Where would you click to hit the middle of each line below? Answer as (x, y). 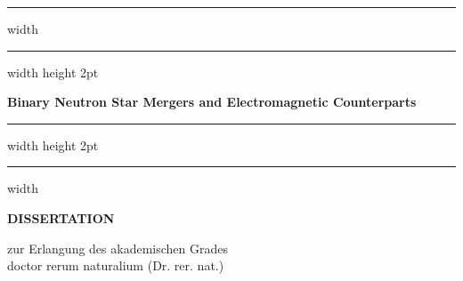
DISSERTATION (61, 217)
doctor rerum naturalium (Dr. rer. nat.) (116, 265)
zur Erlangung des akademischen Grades (118, 248)
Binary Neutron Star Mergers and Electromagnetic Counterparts (212, 102)
